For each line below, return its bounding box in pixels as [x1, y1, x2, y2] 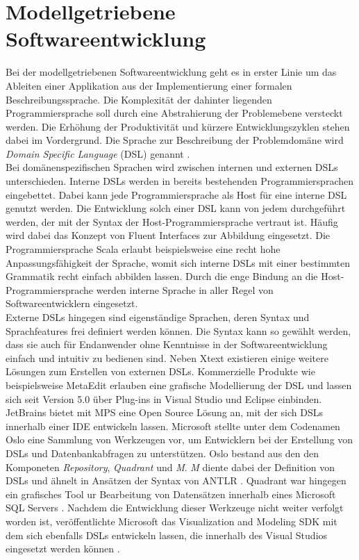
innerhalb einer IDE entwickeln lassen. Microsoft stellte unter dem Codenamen [6, 418, 340, 433]
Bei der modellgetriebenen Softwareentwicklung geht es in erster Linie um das [6, 65, 337, 79]
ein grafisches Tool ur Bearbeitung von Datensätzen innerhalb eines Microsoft [6, 486, 336, 501]
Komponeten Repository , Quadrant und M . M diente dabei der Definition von [6, 459, 335, 474]
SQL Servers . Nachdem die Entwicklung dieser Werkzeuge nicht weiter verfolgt [6, 500, 344, 515]
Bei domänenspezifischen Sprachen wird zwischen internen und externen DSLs [6, 160, 338, 174]
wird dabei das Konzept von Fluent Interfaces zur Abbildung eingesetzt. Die [6, 228, 331, 242]
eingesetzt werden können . [6, 541, 120, 556]
